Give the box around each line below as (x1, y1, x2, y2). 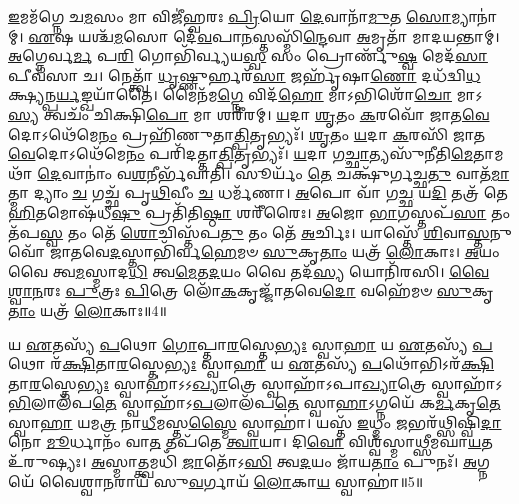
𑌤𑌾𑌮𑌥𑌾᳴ (472, 143, 504, 164)
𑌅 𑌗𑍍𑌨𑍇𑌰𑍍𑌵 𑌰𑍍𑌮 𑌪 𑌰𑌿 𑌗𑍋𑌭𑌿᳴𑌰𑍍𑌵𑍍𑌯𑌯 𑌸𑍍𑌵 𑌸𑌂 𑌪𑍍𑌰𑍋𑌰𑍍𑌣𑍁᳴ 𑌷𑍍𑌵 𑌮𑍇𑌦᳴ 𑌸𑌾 (8, 45, 488, 66)
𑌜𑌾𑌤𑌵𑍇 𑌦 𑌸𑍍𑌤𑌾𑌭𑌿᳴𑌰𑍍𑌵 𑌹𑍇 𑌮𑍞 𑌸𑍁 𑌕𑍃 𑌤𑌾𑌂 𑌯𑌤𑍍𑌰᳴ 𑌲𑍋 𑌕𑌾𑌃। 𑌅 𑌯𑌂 (49, 241, 500, 262)
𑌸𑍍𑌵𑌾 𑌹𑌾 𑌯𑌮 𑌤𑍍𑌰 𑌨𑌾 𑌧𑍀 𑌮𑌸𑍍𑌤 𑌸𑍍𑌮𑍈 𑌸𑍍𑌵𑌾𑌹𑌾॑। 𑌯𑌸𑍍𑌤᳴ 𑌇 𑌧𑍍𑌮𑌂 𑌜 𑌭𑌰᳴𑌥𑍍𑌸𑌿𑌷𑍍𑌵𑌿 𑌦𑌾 (8, 411, 502, 432)
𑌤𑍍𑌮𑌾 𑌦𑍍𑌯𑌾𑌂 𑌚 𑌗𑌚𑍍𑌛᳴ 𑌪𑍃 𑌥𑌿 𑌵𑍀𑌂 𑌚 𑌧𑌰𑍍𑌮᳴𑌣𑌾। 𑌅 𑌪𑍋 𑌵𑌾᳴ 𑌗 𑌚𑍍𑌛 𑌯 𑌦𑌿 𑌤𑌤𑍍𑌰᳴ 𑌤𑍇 (8, 182, 508, 203)
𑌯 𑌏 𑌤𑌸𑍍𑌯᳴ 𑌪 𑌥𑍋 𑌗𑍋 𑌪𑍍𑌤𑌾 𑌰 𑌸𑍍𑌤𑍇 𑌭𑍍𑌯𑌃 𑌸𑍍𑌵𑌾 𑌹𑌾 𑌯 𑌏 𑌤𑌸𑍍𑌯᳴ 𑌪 (8, 333, 493, 354)
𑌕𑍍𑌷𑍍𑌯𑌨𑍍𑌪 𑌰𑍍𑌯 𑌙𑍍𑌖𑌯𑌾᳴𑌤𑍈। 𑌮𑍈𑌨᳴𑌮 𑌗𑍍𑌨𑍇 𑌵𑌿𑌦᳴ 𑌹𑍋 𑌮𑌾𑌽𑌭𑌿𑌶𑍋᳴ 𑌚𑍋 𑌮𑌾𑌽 (8, 84, 483, 105)
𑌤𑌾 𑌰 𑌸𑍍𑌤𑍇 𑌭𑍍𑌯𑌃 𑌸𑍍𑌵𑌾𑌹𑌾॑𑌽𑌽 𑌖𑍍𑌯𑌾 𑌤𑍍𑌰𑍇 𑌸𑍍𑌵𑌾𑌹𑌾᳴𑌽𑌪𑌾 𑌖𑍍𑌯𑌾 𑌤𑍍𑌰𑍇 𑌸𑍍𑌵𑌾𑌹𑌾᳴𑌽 (8, 372, 503, 393)
